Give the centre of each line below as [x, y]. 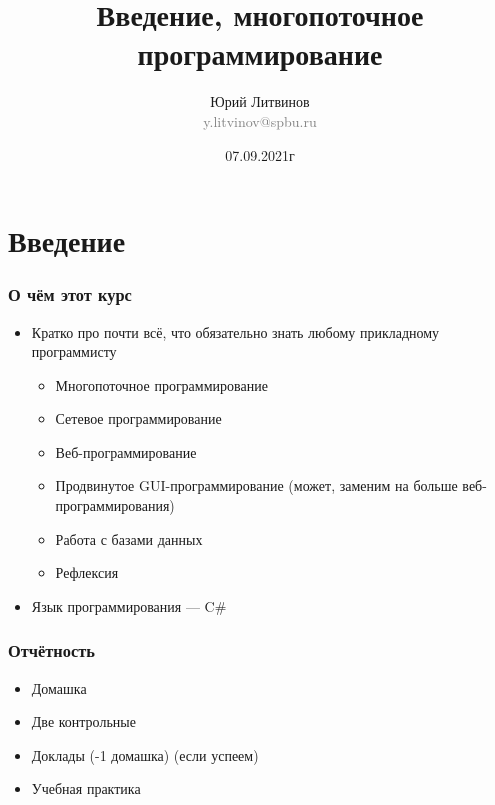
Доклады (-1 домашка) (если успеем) [145, 754]
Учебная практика [86, 788]
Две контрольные [83, 721]
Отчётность [51, 650]
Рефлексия [87, 572]
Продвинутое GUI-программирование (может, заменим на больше [256, 485]
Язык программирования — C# [129, 605]
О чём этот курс [70, 294]
